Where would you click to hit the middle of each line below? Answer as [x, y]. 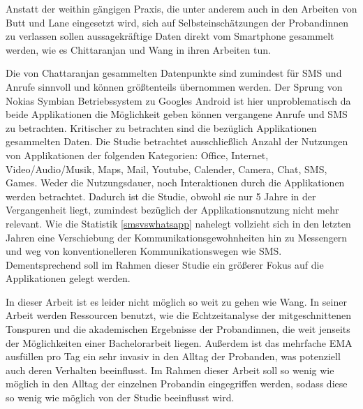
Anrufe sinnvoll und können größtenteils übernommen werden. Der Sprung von [174, 86]
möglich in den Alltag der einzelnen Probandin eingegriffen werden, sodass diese [177, 384]
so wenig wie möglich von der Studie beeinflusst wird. [120, 397]
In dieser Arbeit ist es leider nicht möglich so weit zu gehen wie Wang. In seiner [176, 301]
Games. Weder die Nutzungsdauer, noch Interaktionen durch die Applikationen [175, 183]
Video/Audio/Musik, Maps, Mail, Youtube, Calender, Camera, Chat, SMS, [166, 169]
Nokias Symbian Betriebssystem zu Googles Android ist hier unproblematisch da [178, 100]
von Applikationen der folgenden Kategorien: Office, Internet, [137, 155]
